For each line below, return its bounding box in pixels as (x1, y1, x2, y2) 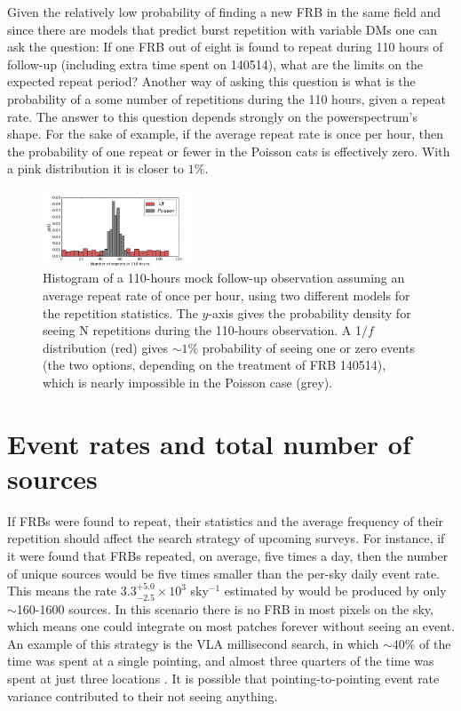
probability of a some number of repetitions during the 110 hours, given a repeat (7, 89, 447, 108)
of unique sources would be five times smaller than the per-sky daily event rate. (7, 563, 441, 582)
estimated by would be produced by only (224, 581, 447, 600)
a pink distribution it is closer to (7, 159, 185, 178)
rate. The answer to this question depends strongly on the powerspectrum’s (7, 107, 417, 125)
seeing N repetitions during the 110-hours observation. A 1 (43, 321, 362, 340)
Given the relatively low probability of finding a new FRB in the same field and (7, 3, 441, 20)
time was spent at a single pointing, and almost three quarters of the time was (7, 651, 434, 670)
